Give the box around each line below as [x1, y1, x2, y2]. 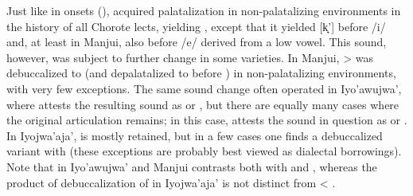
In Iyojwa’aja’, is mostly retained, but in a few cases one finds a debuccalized [6, 127, 383, 143]
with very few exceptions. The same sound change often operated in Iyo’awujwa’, [6, 80, 402, 96]
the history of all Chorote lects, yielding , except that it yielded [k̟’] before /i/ [6, 18, 386, 34]
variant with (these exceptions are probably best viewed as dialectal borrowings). [6, 143, 402, 159]
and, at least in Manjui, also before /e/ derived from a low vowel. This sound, [6, 33, 387, 50]
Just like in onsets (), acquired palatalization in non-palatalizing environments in [6, 2, 401, 18]
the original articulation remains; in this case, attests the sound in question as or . [6, 112, 407, 128]
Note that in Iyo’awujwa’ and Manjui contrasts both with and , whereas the [6, 158, 377, 174]
